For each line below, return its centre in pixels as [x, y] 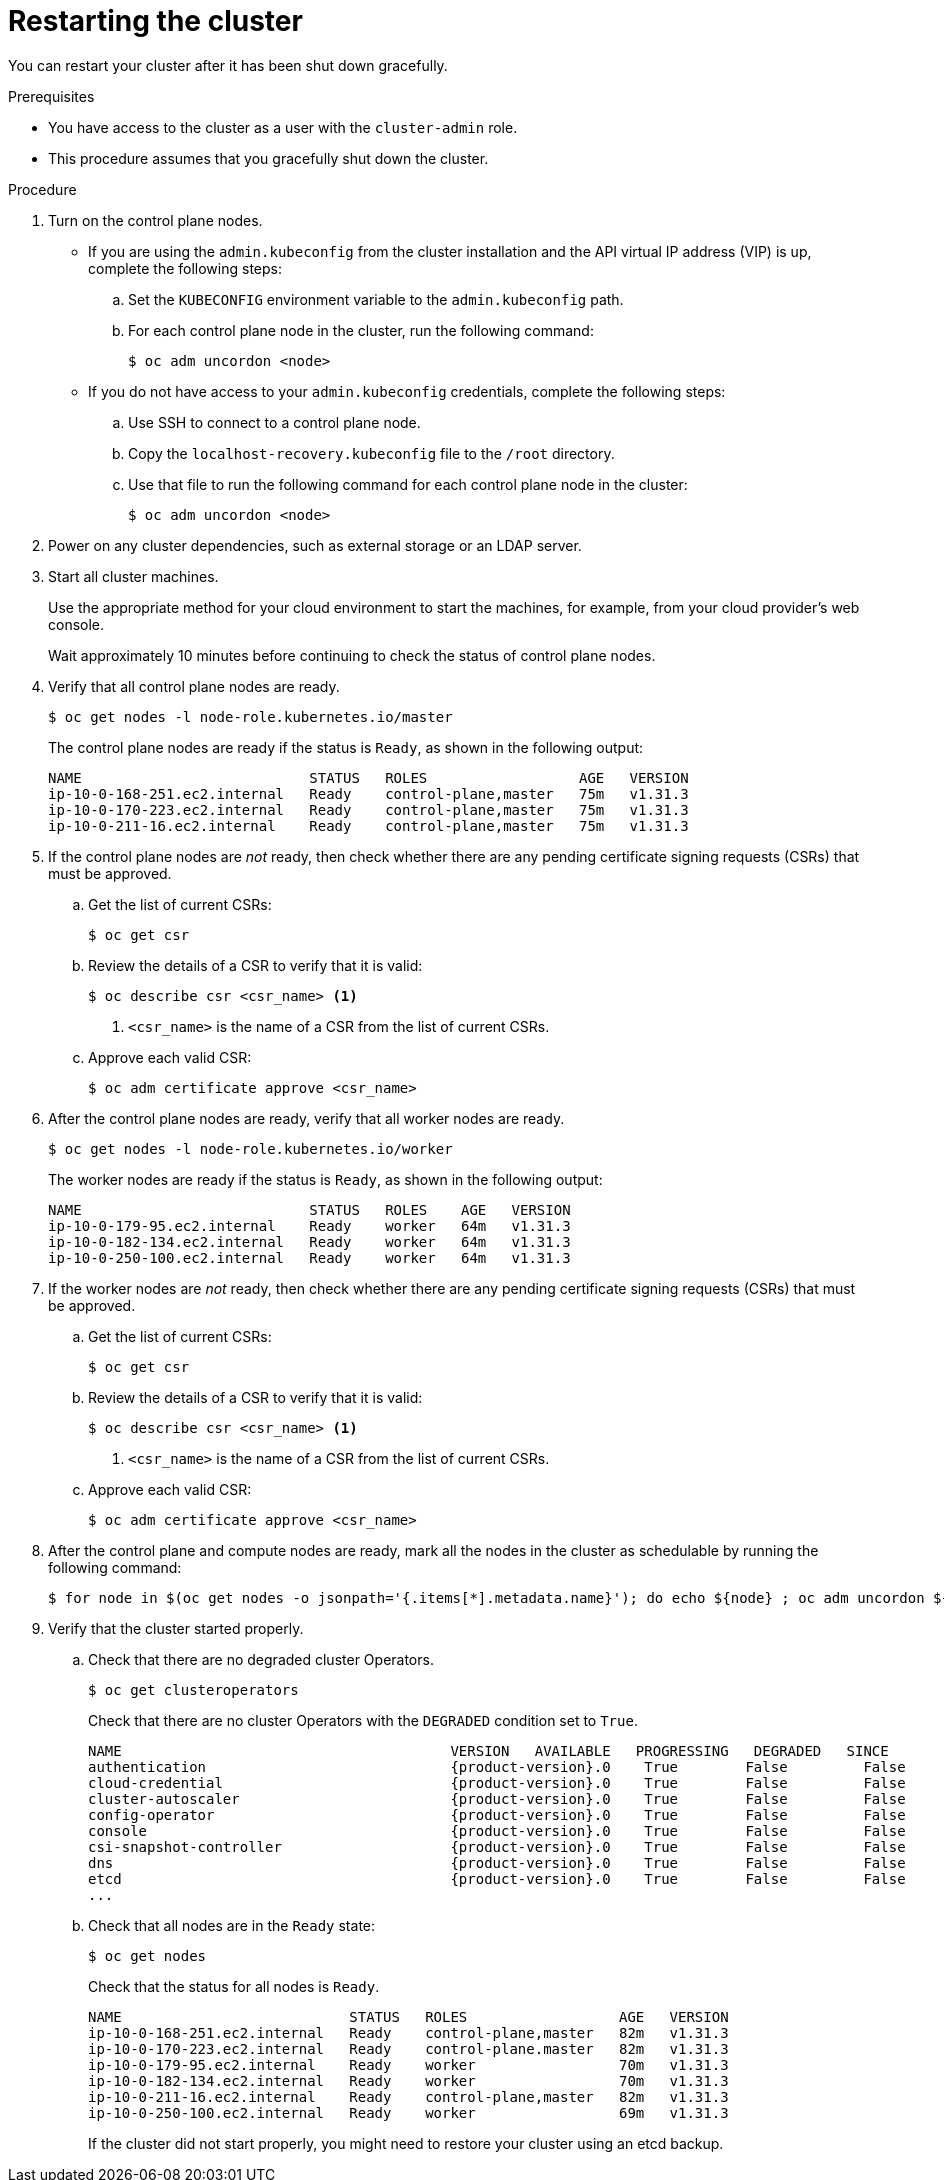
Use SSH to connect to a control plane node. [274, 422]
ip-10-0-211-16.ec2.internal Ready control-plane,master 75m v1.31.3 [368, 825]
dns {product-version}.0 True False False [497, 1862]
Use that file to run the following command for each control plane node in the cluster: [408, 484]
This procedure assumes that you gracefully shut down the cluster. [268, 158]
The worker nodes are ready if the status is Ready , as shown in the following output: [325, 1179]
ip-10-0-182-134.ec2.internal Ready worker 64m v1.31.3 [309, 1241]
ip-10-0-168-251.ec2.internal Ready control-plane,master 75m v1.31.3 [368, 793]
